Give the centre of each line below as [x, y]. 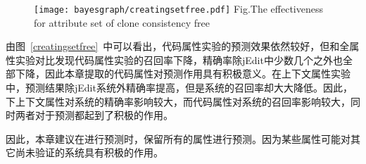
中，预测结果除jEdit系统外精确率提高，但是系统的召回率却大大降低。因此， [179, 88]
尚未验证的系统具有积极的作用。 [89, 152]
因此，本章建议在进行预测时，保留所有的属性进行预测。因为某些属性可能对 [178, 138]
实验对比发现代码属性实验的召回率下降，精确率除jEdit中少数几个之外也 [179, 59]
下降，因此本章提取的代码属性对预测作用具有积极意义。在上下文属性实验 [183, 74]
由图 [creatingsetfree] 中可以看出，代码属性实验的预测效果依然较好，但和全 [178, 46]
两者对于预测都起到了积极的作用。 [94, 115]
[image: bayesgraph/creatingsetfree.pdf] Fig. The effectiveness [178, 8]
